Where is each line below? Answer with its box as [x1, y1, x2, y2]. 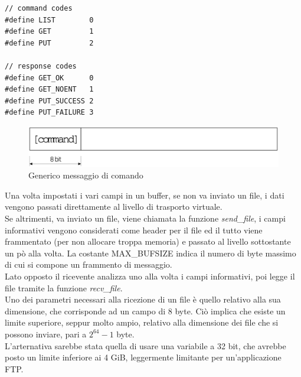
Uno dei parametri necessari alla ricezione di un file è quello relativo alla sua [5, 293, 281, 305]
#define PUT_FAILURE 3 [5, 108, 94, 117]
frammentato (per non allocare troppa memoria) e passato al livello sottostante [5, 235, 291, 248]
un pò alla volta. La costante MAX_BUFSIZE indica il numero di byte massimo [5, 246, 296, 259]
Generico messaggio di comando [28, 169, 143, 181]
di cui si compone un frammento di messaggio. [5, 258, 172, 271]
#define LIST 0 [5, 15, 94, 24]
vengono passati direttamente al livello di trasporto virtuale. [5, 200, 223, 213]
